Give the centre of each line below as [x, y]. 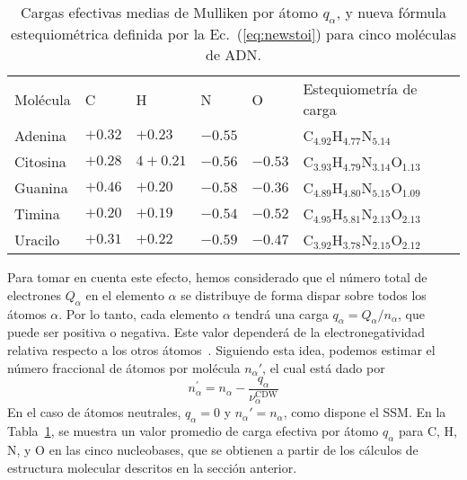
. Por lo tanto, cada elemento [139, 313]
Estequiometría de [360, 89]
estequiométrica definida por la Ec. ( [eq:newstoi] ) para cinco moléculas [233, 34]
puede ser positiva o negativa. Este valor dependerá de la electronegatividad [216, 332]
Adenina [40, 136]
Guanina [41, 188]
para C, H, [427, 431]
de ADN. [233, 55]
